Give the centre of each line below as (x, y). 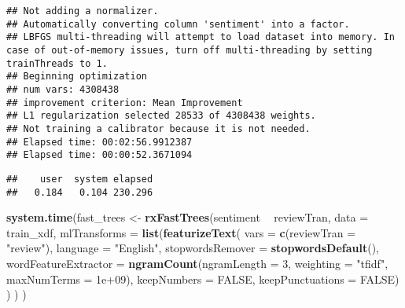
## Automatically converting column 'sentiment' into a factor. (178, 24)
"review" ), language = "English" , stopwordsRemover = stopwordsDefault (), (193, 248)
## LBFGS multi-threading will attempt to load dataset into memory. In (201, 37)
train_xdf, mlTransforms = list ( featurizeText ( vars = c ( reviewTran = (181, 232)
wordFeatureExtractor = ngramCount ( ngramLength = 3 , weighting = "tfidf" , (197, 263)
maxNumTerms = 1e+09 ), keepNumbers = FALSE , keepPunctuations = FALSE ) (203, 279)
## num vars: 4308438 (63, 89)
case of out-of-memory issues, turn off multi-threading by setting (190, 50)
